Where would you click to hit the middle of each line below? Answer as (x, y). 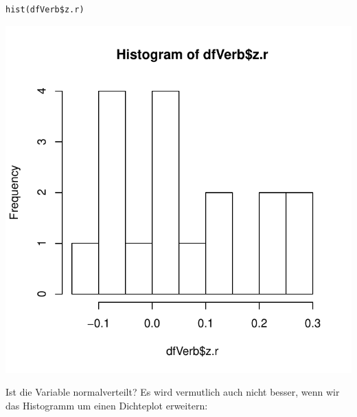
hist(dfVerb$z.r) (45, 10)
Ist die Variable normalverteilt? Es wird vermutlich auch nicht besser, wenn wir (173, 392)
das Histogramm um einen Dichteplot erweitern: (107, 405)
